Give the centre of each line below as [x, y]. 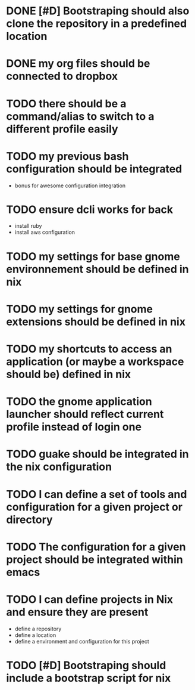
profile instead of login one [74, 427]
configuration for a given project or [95, 507]
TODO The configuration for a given [96, 547]
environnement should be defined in [97, 269]
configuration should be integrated [94, 169]
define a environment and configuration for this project [82, 641]
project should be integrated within [95, 559]
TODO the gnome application [79, 402]
